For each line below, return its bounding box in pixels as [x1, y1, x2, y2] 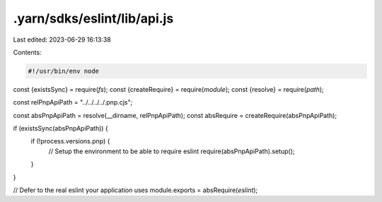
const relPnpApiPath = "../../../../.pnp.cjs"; [13, 98, 133, 107]
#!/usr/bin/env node [28, 67, 99, 75]
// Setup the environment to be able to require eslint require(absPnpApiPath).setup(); [48, 147, 295, 155]
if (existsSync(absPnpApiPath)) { [13, 124, 109, 133]
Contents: [13, 48, 42, 57]
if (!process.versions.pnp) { [30, 137, 110, 145]
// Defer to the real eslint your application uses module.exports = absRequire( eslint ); [13, 186, 258, 194]
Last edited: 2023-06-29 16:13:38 [13, 35, 111, 44]
